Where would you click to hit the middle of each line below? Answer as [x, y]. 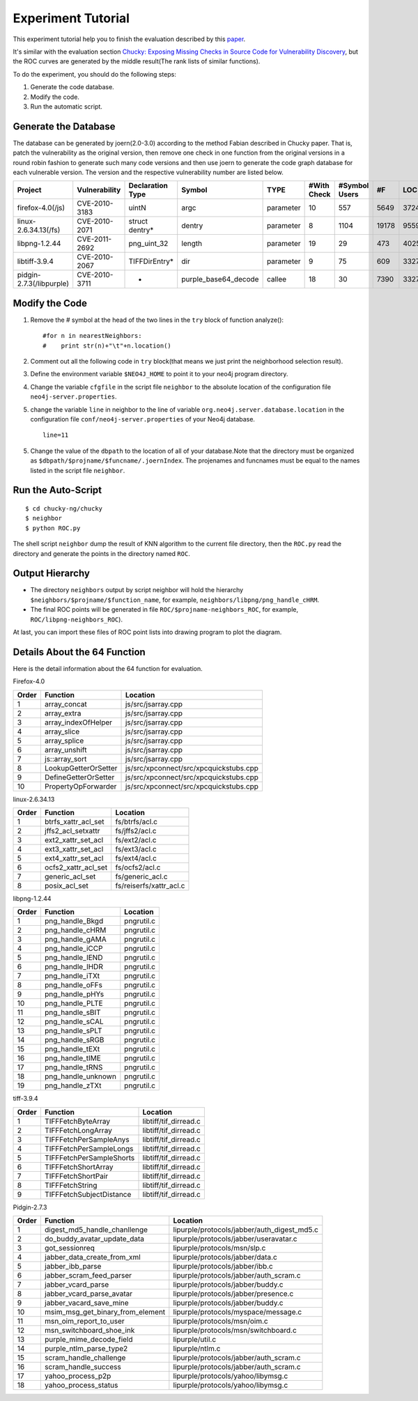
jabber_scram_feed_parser [88, 1276]
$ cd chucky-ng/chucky [64, 508]
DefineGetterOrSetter [79, 777]
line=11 [56, 435]
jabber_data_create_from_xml [92, 1257]
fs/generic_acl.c [141, 876]
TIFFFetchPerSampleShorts [90, 1158]
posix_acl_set [66, 886]
